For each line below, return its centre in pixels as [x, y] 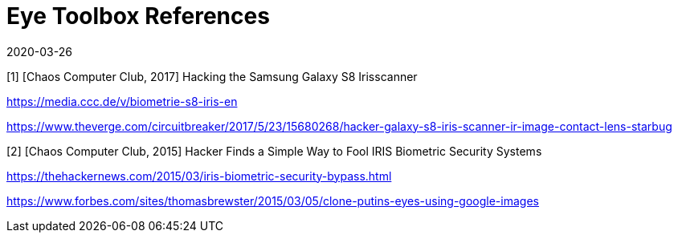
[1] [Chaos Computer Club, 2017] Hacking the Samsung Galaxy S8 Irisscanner [212, 76]
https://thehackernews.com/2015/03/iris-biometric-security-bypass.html [199, 176]
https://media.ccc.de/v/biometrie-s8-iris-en [122, 101]
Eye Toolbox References [138, 16]
